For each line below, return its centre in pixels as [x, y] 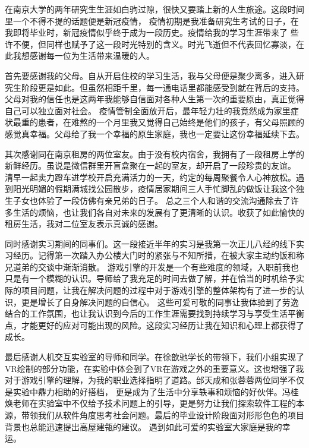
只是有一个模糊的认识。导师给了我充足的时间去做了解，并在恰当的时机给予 [150, 278]
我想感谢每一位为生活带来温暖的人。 [83, 56]
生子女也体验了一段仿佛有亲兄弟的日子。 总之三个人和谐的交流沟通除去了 [148, 200]
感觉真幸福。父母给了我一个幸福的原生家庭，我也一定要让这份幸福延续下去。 [154, 133]
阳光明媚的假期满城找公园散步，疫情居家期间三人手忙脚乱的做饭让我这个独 [158, 189]
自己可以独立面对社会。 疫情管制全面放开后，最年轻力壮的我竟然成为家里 [148, 110]
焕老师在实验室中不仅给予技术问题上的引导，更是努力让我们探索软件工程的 [150, 403]
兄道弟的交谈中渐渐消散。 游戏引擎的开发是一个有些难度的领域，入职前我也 [152, 266]
